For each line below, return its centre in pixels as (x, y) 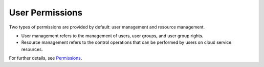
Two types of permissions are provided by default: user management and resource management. (107, 27)
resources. (32, 49)
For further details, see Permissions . (45, 58)
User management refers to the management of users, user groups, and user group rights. (112, 36)
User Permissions (46, 13)
